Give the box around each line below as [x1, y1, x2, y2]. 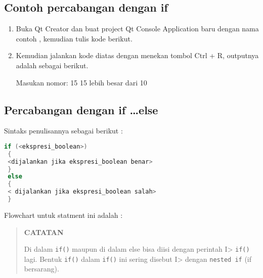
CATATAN [24, 226, 64, 237]
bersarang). [24, 263, 59, 274]
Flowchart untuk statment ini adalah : [4, 209, 123, 220]
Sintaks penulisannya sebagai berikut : [4, 125, 123, 136]
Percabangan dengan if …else [4, 102, 158, 117]
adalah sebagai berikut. [16, 60, 89, 70]
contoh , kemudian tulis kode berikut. [16, 33, 133, 43]
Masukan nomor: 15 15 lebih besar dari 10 [16, 77, 147, 87]
